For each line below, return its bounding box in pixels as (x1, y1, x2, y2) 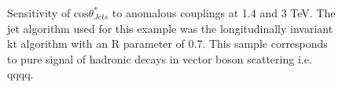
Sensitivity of (7, 5, 71, 20)
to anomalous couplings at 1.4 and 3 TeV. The (112, 5, 336, 20)
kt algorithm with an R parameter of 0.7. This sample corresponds (7, 35, 328, 52)
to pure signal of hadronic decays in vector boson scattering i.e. (7, 50, 312, 67)
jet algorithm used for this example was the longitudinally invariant (7, 20, 333, 36)
